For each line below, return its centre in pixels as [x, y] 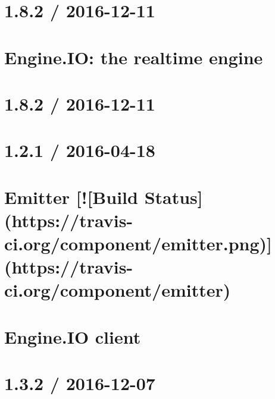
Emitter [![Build [71, 197]
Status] [174, 197]
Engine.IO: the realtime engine [134, 57]
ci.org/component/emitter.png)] [138, 244]
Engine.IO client [73, 336]
